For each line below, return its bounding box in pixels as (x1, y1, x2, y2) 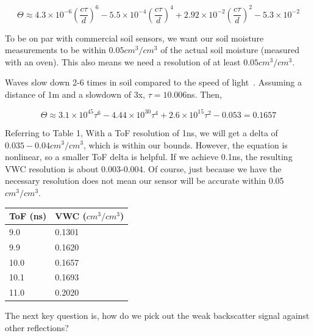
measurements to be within (5, 43, 106, 56)
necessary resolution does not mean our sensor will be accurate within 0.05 (5, 174, 284, 187)
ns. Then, (187, 87, 222, 100)
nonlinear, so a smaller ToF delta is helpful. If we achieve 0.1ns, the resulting (5, 150, 293, 163)
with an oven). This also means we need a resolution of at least (5, 55, 241, 68)
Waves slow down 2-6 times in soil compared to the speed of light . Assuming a (5, 76, 302, 89)
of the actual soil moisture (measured (160, 43, 299, 56)
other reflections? (5, 321, 69, 334)
